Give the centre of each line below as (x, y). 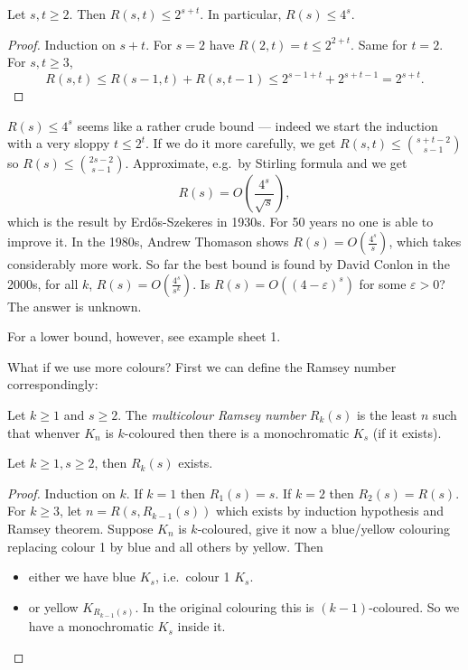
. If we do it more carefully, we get (241, 143)
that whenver (44, 432)
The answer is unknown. (75, 306)
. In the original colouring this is (225, 606)
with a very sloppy (59, 143)
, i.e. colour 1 (192, 577)
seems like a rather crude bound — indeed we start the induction (257, 125)
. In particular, (241, 14)
